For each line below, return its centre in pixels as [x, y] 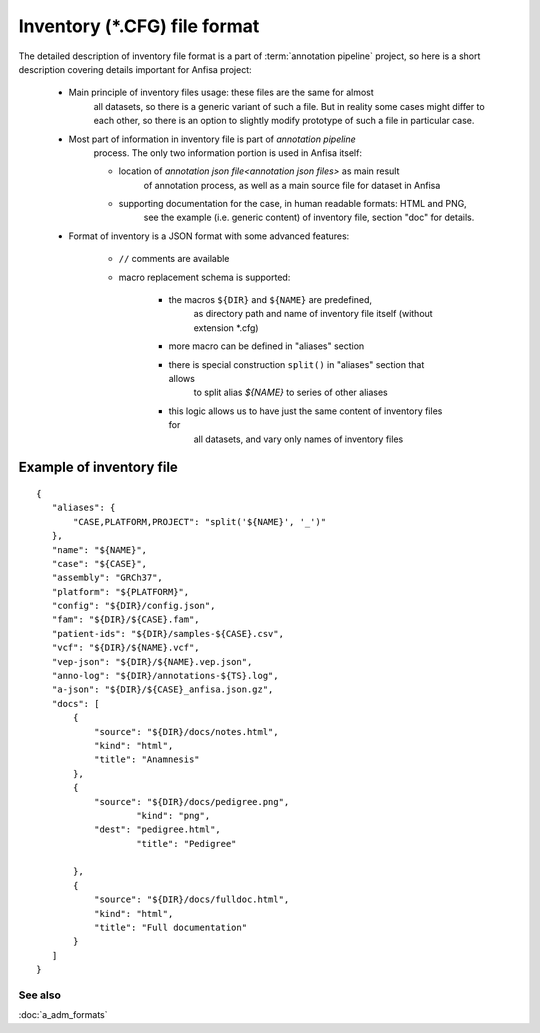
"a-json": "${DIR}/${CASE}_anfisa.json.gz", [162, 689]
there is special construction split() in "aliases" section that [296, 364]
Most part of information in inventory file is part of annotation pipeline [212, 139]
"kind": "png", [173, 815]
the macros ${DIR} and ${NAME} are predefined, [270, 300]
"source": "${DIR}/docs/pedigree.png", [191, 801]
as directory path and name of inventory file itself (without [313, 314]
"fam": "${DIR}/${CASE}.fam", [125, 619]
